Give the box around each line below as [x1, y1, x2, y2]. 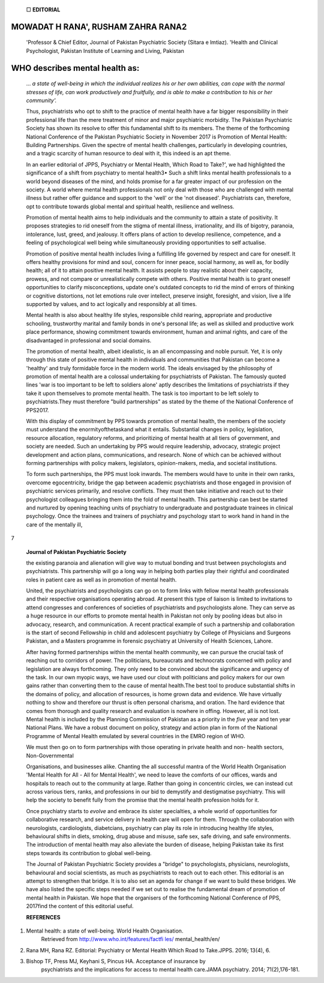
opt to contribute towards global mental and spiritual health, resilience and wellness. [26, 203, 235, 210]
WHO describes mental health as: [11, 63, 140, 73]
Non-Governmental [26, 752, 74, 759]
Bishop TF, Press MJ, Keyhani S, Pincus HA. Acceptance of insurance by [26, 958, 206, 965]
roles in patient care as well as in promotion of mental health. [26, 576, 177, 583]
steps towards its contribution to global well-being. [26, 849, 152, 856]
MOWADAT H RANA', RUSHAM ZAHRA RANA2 [11, 22, 187, 32]
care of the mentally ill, [26, 521, 83, 528]
